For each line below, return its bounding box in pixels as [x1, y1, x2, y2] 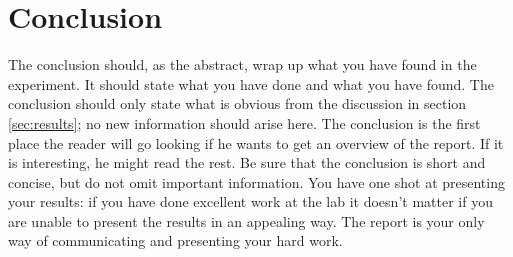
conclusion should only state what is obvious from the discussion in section [8, 93, 467, 114]
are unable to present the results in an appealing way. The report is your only [8, 210, 485, 231]
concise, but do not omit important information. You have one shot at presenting [8, 171, 505, 192]
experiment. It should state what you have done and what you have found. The [8, 73, 494, 94]
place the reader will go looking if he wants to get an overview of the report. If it [8, 132, 504, 153]
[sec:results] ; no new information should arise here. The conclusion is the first [8, 112, 481, 133]
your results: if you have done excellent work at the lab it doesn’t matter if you [8, 191, 493, 212]
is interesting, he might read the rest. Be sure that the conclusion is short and [8, 152, 486, 173]
